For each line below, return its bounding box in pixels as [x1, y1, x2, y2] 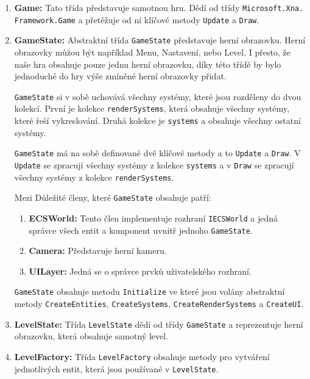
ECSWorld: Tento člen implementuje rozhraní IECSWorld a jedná [29, 211, 278, 224]
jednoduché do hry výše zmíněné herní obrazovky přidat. [14, 70, 227, 82]
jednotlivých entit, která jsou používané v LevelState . [14, 362, 219, 375]
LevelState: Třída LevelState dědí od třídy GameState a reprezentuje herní [14, 317, 303, 330]
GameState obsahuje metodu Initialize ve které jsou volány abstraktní [14, 285, 285, 298]
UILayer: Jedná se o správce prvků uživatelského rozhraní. [29, 264, 252, 277]
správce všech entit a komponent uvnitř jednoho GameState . [29, 223, 253, 236]
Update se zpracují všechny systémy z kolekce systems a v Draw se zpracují [14, 158, 294, 171]
